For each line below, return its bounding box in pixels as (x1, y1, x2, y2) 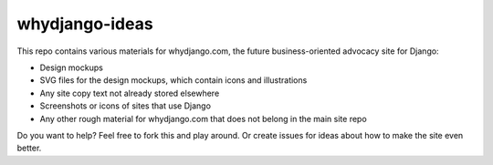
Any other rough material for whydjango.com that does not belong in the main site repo (39, 113, 367, 124)
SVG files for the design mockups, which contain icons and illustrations (39, 75, 308, 86)
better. (16, 142, 42, 154)
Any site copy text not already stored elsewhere (39, 88, 220, 98)
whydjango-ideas (16, 14, 154, 34)
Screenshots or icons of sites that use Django (39, 100, 212, 111)
